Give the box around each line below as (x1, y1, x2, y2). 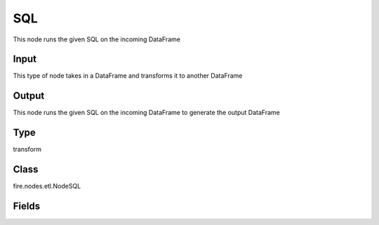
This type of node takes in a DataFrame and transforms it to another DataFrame (13, 71, 243, 80)
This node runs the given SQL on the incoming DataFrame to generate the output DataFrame (13, 109, 280, 117)
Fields (13, 200, 41, 212)
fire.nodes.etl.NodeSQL (13, 182, 81, 191)
